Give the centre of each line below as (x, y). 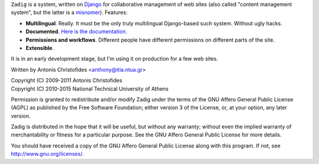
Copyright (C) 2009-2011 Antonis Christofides (66, 81)
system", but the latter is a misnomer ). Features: (69, 12)
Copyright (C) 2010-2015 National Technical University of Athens (90, 89)
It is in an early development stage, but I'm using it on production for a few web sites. (115, 59)
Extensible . (40, 48)
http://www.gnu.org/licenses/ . (47, 154)
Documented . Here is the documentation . (77, 32)
